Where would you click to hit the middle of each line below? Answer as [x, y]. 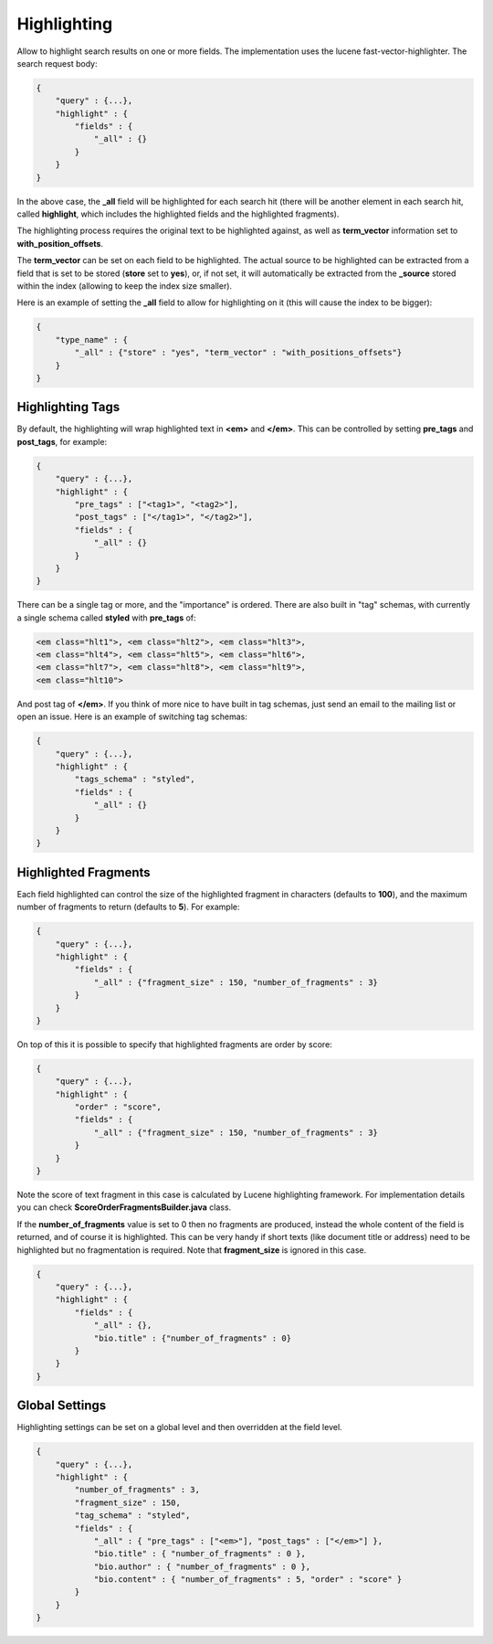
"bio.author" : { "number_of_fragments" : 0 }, [202, 1566]
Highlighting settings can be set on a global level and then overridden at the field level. [179, 1427]
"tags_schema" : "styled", [135, 780]
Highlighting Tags [68, 407]
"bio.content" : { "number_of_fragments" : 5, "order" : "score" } [248, 1580]
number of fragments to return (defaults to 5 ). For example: [128, 907]
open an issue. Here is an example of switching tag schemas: [132, 716]
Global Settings [62, 1406]
